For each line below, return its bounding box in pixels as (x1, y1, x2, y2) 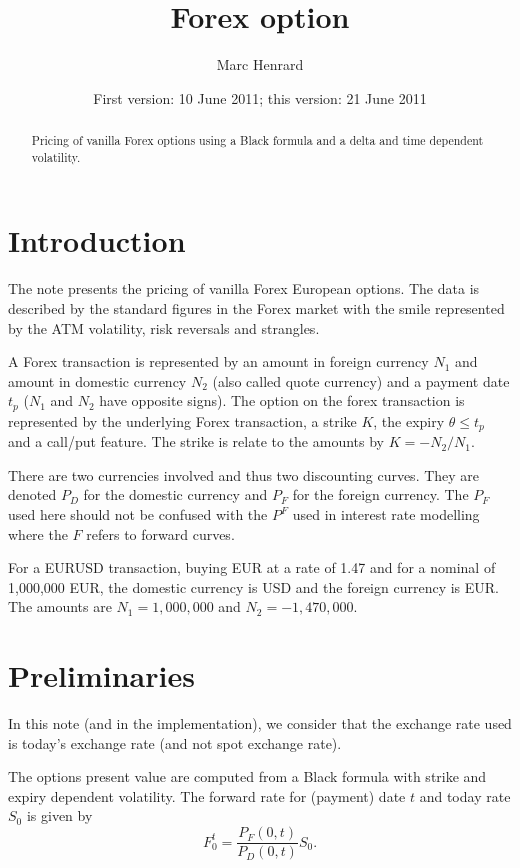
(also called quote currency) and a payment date (212, 370, 510, 391)
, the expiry (373, 410, 445, 431)
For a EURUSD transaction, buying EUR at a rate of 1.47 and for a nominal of (8, 557, 496, 578)
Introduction (8, 220, 186, 261)
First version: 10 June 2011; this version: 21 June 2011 (93, 87, 427, 108)
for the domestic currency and (83, 484, 268, 505)
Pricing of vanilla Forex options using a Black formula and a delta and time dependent (31, 132, 484, 149)
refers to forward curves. (86, 523, 235, 544)
